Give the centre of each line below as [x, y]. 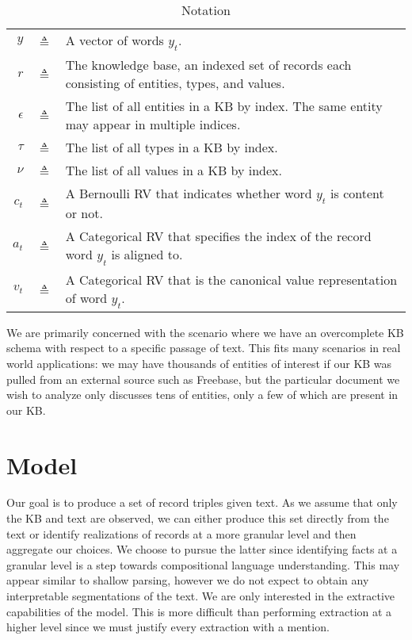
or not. [84, 213]
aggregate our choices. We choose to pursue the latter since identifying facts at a [202, 549]
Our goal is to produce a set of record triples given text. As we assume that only [202, 502]
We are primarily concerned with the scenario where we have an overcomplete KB [205, 332]
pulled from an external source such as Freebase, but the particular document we [203, 379]
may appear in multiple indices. [153, 125]
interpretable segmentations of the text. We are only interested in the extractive [201, 596]
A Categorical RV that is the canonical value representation [231, 279]
